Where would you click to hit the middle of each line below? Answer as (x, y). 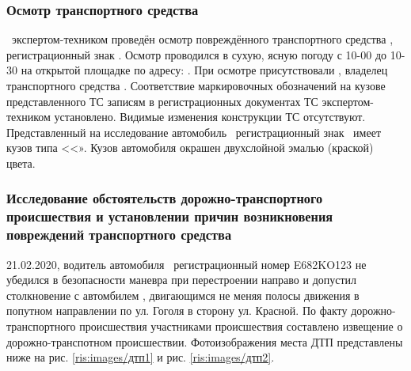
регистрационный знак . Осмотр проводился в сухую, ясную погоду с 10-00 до (197, 54)
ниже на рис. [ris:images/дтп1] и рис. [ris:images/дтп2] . (141, 357)
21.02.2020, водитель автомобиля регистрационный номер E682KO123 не (186, 264)
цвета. (21, 163)
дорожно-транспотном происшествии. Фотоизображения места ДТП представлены (205, 341)
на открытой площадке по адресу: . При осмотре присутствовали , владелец (204, 70)
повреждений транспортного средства (119, 235)
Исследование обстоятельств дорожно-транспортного (165, 198)
